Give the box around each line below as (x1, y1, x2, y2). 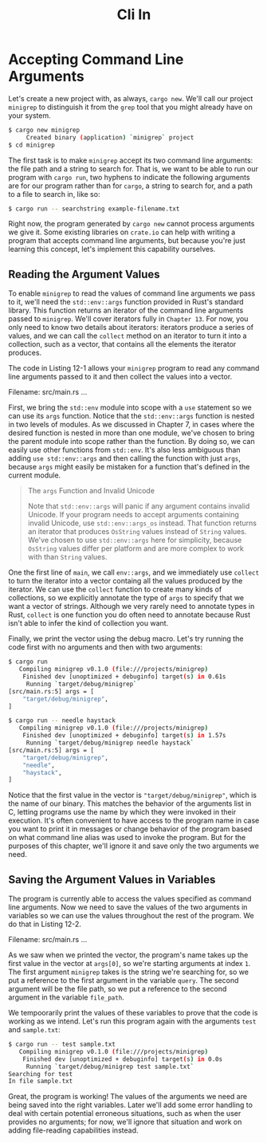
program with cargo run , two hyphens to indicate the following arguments (8, 172, 250, 182)
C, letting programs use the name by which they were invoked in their (8, 807, 237, 817)
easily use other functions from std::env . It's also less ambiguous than (8, 445, 241, 455)
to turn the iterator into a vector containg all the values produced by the (8, 576, 243, 586)
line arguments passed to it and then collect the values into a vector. (8, 372, 233, 382)
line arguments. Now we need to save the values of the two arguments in (8, 902, 248, 912)
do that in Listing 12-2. (8, 919, 81, 929)
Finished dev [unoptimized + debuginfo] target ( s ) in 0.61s (22, 673, 226, 681)
